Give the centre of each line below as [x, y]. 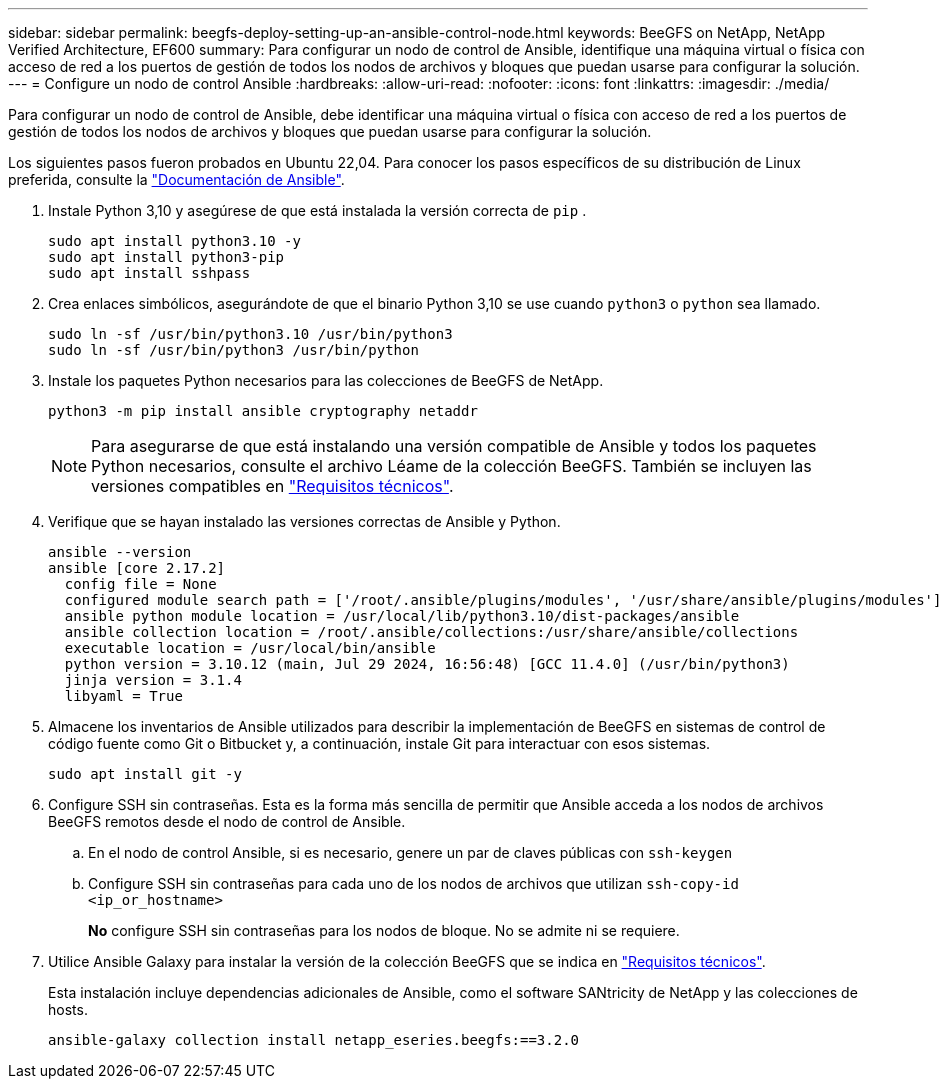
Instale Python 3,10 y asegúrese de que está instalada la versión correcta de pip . [317, 210]
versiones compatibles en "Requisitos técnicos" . [272, 486]
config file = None [140, 584]
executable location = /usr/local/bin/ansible [250, 648]
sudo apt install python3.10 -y [174, 241]
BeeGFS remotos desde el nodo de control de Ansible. [227, 821]
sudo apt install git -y [145, 774]
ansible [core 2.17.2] [137, 568]
